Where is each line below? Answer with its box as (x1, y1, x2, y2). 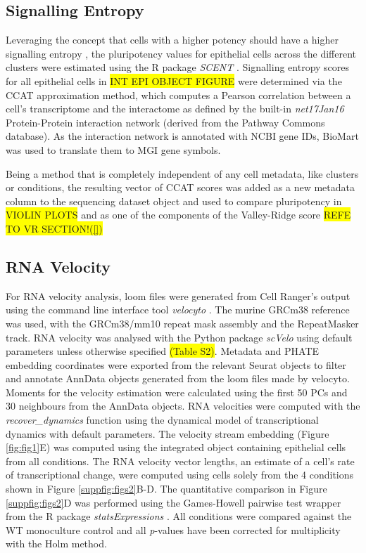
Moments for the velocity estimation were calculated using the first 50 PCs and (6, 384, 348, 399)
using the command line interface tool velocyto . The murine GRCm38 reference (6, 302, 350, 317)
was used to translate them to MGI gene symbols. (6, 142, 221, 157)
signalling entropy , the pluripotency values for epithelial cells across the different (6, 46, 356, 60)
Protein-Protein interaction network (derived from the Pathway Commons (6, 115, 325, 129)
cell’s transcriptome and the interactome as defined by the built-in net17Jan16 (6, 101, 344, 116)
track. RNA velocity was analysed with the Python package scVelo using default (6, 330, 353, 344)
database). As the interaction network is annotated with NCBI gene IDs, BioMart (6, 129, 359, 143)
